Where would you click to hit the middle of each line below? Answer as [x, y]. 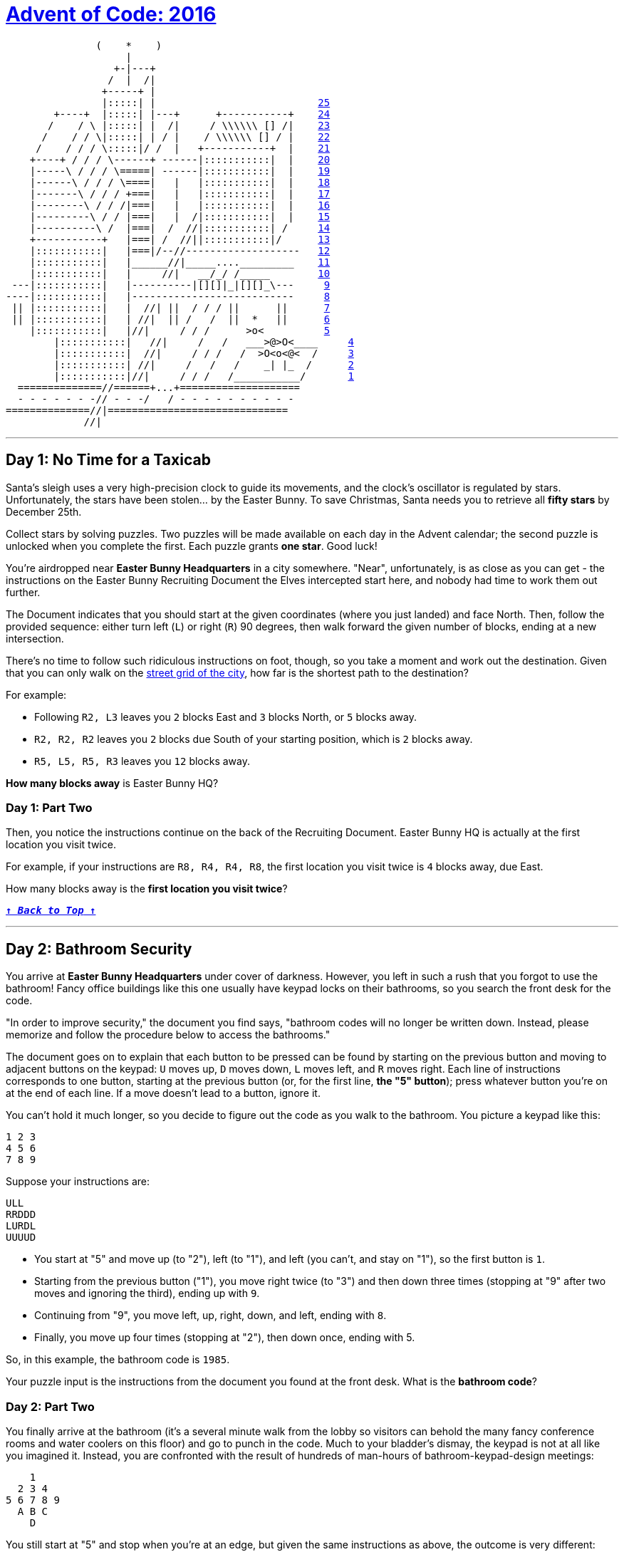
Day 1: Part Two [49, 807]
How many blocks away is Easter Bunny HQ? [112, 783]
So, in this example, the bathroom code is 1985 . [118, 1360]
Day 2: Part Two [50, 1406]
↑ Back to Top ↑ [51, 911]
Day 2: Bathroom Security [99, 949]
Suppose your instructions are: [78, 1182]
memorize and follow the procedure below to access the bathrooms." [168, 1035]
